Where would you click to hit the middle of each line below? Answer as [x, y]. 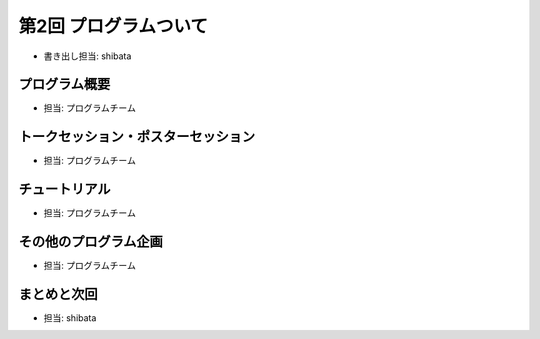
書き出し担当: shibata [87, 56]
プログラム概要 [64, 84]
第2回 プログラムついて [113, 26]
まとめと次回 [58, 293]
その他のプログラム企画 [91, 241]
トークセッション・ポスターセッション [136, 136]
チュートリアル [64, 189]
